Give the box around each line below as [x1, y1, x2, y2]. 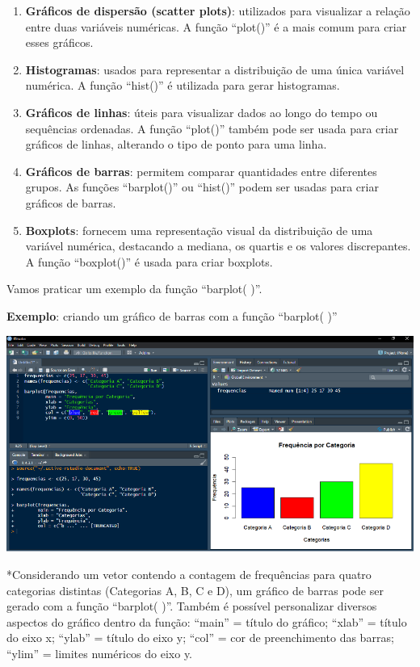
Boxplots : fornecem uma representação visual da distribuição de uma [25, 221, 373, 238]
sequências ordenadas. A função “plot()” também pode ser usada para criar [25, 120, 399, 136]
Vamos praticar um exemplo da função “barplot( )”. [6, 280, 262, 297]
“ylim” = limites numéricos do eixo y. [6, 645, 193, 662]
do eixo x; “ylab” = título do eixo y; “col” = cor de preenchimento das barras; [6, 629, 394, 646]
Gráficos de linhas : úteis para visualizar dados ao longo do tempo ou [25, 103, 378, 120]
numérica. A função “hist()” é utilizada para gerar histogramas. [25, 77, 340, 94]
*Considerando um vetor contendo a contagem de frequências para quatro [6, 566, 372, 583]
